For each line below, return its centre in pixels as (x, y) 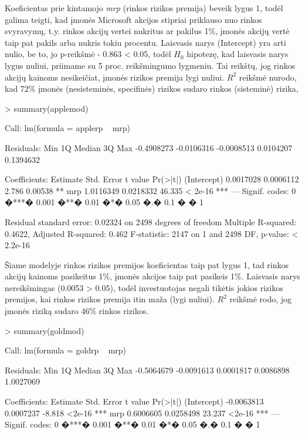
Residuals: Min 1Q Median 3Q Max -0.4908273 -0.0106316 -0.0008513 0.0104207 (149, 147)
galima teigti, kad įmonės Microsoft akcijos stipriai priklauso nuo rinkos (133, 19)
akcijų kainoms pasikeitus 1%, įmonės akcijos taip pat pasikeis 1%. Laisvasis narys (152, 276)
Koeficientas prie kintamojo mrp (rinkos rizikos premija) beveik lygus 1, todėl (144, 8)
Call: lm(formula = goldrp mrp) (66, 350)
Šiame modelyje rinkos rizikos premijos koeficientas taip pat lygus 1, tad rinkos (147, 264)
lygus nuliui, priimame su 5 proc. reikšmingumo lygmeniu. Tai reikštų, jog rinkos (150, 65)
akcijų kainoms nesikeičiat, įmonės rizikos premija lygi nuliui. (115, 77)
